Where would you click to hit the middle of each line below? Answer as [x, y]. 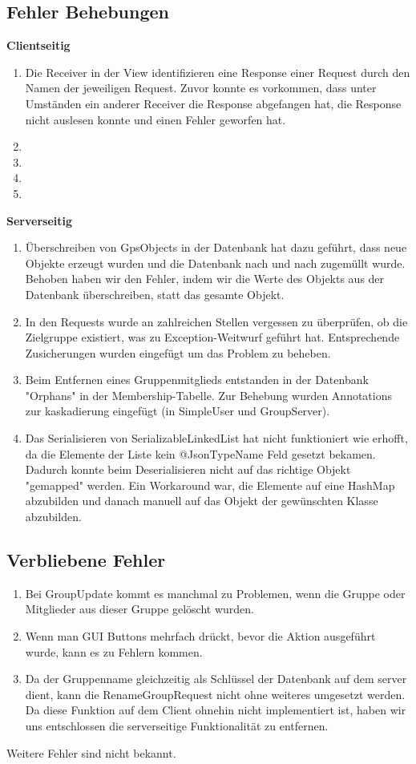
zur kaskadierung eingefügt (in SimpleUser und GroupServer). [178, 411]
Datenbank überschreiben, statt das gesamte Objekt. [155, 294]
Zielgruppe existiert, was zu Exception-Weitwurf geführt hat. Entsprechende [212, 337]
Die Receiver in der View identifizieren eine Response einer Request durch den [218, 72]
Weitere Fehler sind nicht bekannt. [91, 752]
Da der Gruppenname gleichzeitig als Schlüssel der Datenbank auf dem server [216, 679]
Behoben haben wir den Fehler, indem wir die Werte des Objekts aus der [205, 279]
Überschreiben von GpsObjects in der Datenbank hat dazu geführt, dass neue [216, 247]
